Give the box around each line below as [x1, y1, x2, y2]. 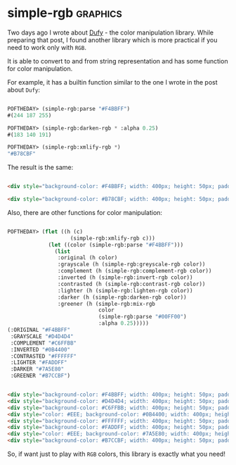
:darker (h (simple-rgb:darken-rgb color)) [57, 294, 188, 301]
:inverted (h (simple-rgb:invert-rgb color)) [57, 274, 193, 281]
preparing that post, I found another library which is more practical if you [7, 35, 218, 44]
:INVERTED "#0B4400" [10, 346, 71, 353]
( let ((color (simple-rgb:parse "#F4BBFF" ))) [48, 241, 184, 248]
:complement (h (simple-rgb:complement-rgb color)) [57, 268, 212, 275]
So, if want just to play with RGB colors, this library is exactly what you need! [7, 449, 226, 459]
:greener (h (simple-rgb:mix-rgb [57, 300, 156, 307]
